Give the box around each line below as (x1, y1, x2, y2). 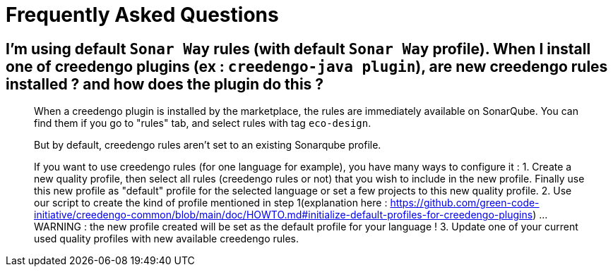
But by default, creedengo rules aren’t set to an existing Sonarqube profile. (34, 139, 381, 152)
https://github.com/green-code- (390, 197, 540, 209)
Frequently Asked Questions (6, 3, 279, 27)
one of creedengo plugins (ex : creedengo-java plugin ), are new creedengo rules (6, 57, 608, 75)
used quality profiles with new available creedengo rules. (34, 233, 299, 245)
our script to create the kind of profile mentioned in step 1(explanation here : (34, 197, 388, 209)
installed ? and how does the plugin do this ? (6, 75, 324, 93)
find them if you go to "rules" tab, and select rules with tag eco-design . (34, 117, 371, 130)
